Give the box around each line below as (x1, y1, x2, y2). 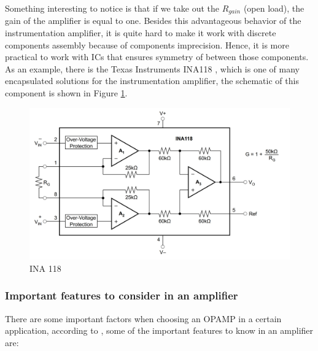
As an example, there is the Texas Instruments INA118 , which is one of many (5, 62, 300, 75)
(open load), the (243, 2, 304, 14)
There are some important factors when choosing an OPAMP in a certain (5, 312, 282, 325)
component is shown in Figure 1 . (5, 87, 128, 99)
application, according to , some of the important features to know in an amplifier (5, 324, 314, 337)
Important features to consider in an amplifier (5, 288, 238, 303)
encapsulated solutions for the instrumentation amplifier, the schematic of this (5, 74, 299, 87)
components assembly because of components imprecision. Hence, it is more (5, 38, 289, 51)
